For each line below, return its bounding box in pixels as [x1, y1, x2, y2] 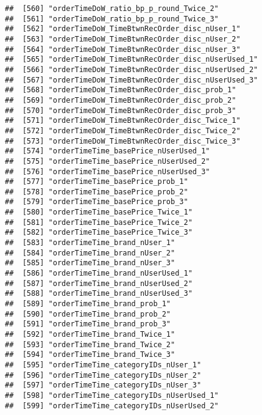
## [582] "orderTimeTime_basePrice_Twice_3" [5, 228, 193, 237]
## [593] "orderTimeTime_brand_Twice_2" [5, 340, 175, 349]
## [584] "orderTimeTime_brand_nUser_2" [5, 248, 175, 257]
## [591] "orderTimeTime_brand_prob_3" [5, 320, 171, 329]
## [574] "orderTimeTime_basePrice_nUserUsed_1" [5, 147, 210, 156]
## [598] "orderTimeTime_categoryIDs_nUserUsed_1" [5, 391, 219, 400]
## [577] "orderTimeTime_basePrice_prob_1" [5, 177, 188, 186]
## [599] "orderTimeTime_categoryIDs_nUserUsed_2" [5, 401, 219, 410]
